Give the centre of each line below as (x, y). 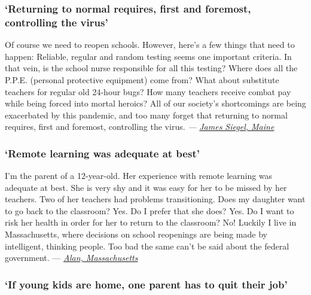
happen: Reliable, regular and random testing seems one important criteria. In (148, 56)
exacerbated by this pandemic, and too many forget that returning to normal (146, 115)
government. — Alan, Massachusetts (71, 258)
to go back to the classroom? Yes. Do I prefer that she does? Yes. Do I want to (150, 210)
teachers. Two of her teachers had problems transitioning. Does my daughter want (155, 199)
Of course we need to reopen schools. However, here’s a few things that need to (150, 45)
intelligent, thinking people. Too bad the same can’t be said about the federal (147, 246)
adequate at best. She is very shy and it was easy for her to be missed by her (146, 187)
